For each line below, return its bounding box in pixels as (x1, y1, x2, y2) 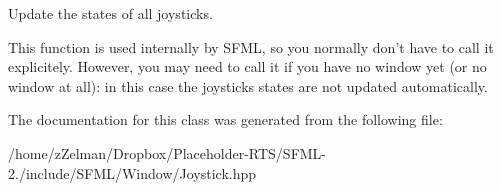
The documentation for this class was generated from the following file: (8, 109, 443, 130)
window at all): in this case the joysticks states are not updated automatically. (8, 75, 488, 96)
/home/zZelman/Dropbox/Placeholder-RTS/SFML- (8, 142, 327, 163)
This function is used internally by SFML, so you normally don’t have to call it (8, 36, 494, 57)
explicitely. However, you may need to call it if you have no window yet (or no (8, 56, 487, 77)
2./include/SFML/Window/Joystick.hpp (8, 162, 257, 183)
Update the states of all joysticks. (8, 3, 213, 23)
